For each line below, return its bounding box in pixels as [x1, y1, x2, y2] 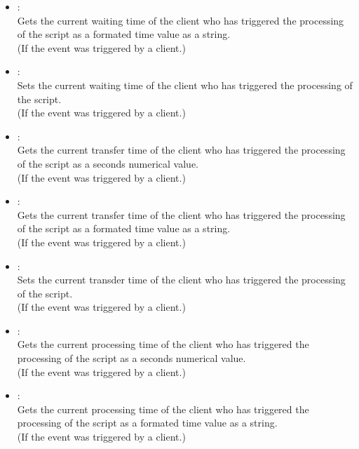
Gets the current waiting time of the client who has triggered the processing [17, 13, 344, 27]
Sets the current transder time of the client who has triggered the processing [17, 272, 346, 287]
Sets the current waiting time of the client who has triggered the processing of [17, 77, 353, 92]
